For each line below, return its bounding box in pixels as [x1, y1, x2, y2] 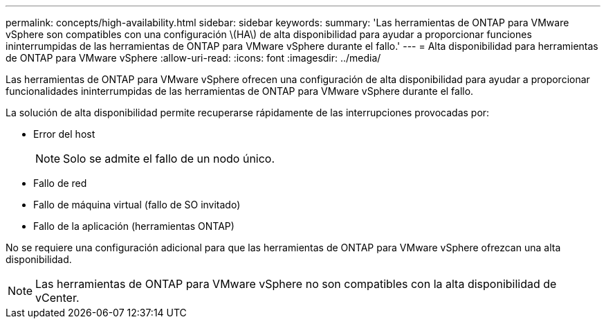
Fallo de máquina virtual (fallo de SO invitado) [33, 199, 241, 210]
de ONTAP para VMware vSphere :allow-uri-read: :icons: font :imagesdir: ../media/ [6, 52, 381, 64]
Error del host [33, 128, 95, 140]
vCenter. [35, 291, 80, 305]
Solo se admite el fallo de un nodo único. [63, 152, 275, 165]
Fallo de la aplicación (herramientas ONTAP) [33, 220, 235, 232]
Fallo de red [33, 177, 87, 189]
